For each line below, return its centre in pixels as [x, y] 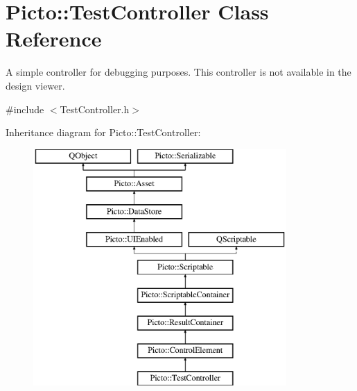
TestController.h [95, 109]
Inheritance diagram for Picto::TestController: [103, 132]
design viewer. [35, 85]
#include [25, 109]
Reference [54, 39]
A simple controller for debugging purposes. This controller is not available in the [178, 72]
